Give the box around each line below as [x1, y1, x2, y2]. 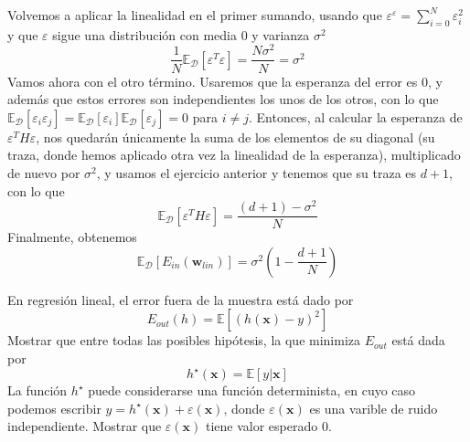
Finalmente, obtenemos [7, 227, 137, 247]
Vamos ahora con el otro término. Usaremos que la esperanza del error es [7, 71, 418, 90]
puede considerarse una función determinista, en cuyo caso [88, 381, 416, 400]
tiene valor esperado [206, 416, 318, 436]
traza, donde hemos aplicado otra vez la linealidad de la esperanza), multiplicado [7, 145, 461, 164]
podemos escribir [7, 398, 101, 417]
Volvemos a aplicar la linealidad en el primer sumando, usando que [7, 5, 382, 24]
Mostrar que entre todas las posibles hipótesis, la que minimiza [7, 331, 361, 350]
